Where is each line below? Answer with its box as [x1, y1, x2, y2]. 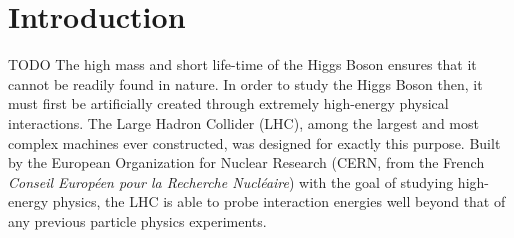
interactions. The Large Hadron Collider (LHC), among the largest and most [8, 112, 479, 133]
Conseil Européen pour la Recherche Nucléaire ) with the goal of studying [8, 171, 454, 192]
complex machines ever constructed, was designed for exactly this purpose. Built [8, 132, 501, 153]
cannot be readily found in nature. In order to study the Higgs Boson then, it [8, 73, 483, 94]
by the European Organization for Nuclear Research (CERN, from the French [8, 152, 485, 173]
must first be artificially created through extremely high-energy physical [8, 93, 449, 114]
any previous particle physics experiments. [8, 210, 267, 231]
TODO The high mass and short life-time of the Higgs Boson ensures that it [8, 54, 477, 75]
